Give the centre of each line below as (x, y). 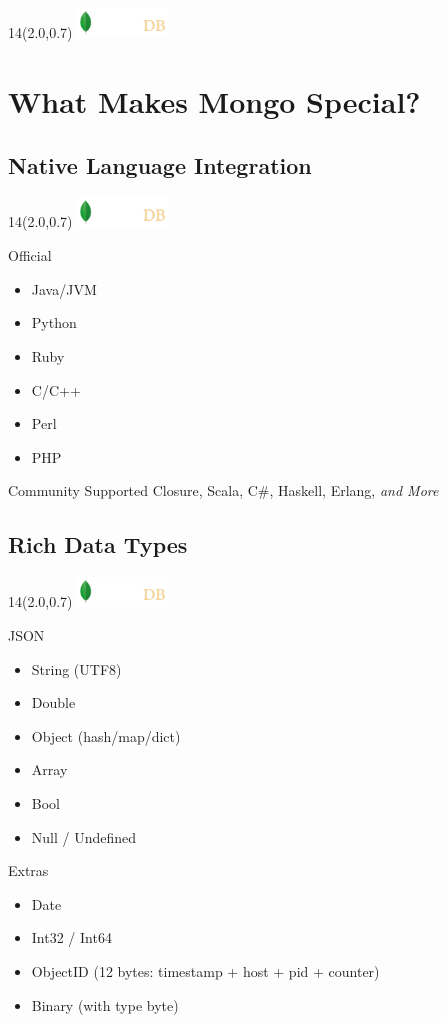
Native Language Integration (160, 164)
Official (30, 255)
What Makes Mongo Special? (214, 101)
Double (53, 702)
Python (54, 322)
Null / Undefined (84, 836)
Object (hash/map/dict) (106, 735)
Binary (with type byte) (105, 1004)
